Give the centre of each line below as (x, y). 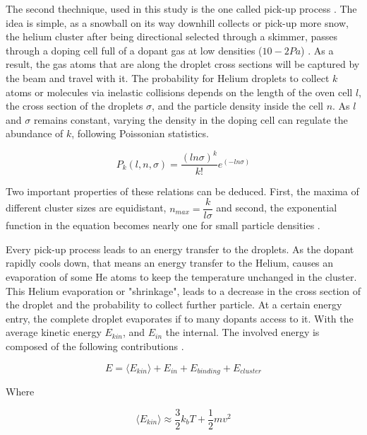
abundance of (35, 133)
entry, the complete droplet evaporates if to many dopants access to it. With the (180, 318)
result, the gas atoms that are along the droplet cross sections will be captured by (183, 64)
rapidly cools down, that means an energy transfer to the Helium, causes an (170, 263)
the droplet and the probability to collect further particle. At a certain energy (174, 304)
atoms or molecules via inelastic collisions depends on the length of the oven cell (179, 92)
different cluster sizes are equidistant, (86, 208)
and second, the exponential (277, 208)
